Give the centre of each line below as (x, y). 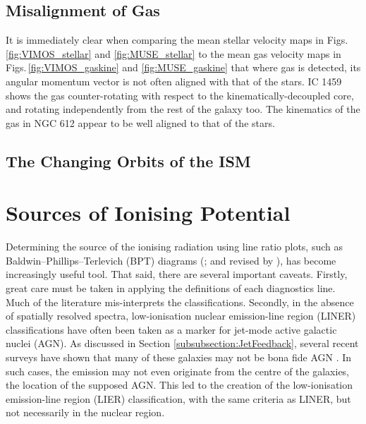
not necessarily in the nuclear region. (85, 412)
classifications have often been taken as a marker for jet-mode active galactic (171, 329)
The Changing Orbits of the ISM (128, 160)
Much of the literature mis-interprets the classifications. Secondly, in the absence (180, 302)
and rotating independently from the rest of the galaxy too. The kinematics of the (183, 109)
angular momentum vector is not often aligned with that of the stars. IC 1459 (174, 81)
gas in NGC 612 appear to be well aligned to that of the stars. (140, 122)
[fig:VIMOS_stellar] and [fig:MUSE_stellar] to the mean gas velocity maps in (173, 53)
